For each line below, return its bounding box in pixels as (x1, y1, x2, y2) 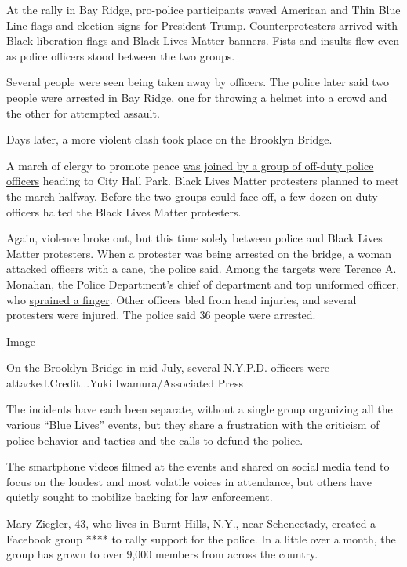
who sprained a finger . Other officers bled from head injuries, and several (6, 291, 357, 307)
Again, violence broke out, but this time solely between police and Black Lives (6, 230, 383, 246)
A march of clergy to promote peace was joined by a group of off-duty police (6, 157, 374, 173)
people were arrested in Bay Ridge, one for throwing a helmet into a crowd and (6, 89, 387, 105)
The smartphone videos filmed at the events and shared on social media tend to (6, 458, 390, 474)
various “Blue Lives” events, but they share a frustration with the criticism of (6, 416, 380, 433)
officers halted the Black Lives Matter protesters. (6, 203, 242, 220)
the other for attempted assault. (6, 104, 160, 121)
